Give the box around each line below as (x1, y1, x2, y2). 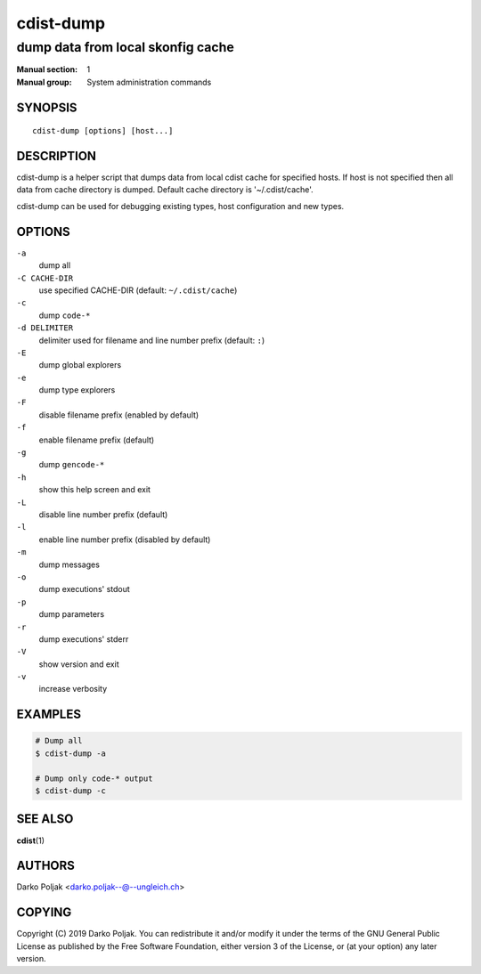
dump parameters (38, 609, 105, 620)
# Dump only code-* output (35, 773, 153, 783)
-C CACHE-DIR (16, 272, 74, 283)
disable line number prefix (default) (38, 508, 168, 520)
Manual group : (16, 77, 72, 87)
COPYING (16, 905, 72, 921)
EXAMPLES (16, 707, 82, 722)
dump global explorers (38, 360, 122, 370)
